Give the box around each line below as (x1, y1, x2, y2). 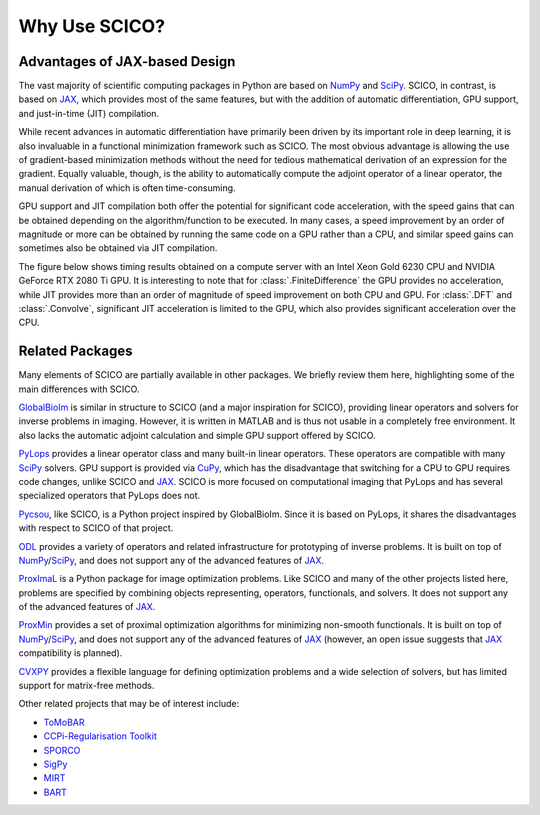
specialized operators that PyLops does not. (18, 490, 201, 502)
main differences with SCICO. (18, 383, 140, 395)
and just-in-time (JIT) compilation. (18, 107, 160, 119)
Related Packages (18, 343, 133, 360)
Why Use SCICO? (18, 15, 165, 37)
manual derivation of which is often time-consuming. (18, 181, 236, 194)
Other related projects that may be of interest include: (18, 698, 240, 710)
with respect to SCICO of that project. (18, 522, 174, 534)
